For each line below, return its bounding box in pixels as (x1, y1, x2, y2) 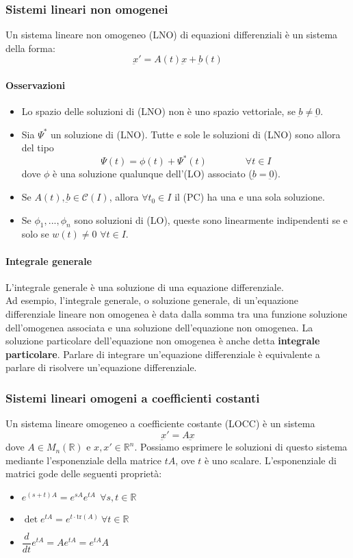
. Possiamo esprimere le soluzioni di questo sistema (134, 440, 348, 454)
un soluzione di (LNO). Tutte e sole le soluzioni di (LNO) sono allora (51, 127, 341, 141)
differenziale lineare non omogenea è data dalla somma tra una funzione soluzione (5, 307, 348, 321)
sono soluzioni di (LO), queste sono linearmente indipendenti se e (74, 212, 348, 227)
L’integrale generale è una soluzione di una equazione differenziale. (5, 279, 284, 294)
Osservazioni (5, 78, 66, 92)
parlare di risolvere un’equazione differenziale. (5, 360, 197, 375)
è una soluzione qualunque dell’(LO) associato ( (53, 166, 252, 181)
